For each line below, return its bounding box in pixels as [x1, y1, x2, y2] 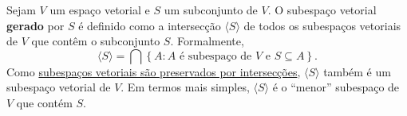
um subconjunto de [164, 2, 258, 17]
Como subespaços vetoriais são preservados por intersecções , [6, 63, 301, 79]
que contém [16, 94, 73, 110]
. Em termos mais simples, [121, 79, 250, 95]
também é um [323, 63, 391, 79]
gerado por [6, 17, 65, 33]
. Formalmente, [170, 33, 244, 49]
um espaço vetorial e [49, 2, 150, 17]
